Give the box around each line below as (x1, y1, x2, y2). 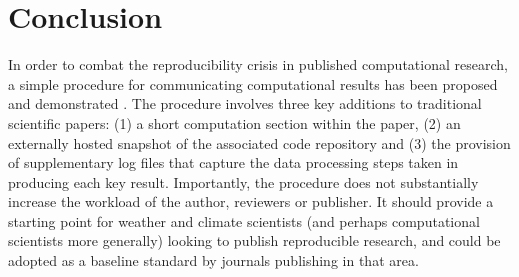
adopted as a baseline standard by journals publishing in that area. (8, 250, 419, 271)
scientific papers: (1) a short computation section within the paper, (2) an (8, 112, 461, 133)
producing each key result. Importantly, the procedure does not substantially (8, 171, 479, 192)
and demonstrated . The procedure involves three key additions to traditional (8, 93, 482, 114)
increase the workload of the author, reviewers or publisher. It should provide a (8, 191, 494, 212)
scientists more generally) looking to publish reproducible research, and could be (8, 230, 501, 251)
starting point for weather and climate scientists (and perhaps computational (8, 210, 480, 231)
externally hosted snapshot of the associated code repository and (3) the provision (8, 132, 511, 153)
